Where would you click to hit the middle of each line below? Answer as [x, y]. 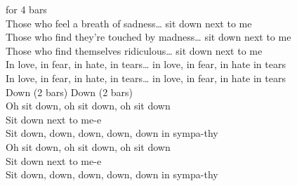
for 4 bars [26, 9]
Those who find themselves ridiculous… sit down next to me [134, 50]
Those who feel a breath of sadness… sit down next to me [129, 23]
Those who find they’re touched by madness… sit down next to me [148, 37]
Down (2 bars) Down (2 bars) [70, 92]
